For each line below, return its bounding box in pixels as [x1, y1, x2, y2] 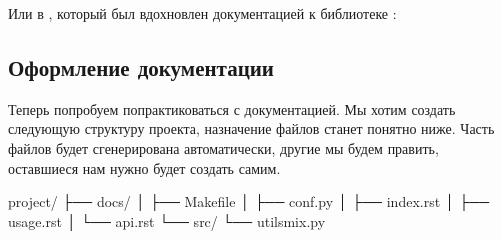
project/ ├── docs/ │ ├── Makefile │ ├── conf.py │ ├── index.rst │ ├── [8, 191, 490, 212]
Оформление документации [8, 51, 274, 82]
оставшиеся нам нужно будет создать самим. [8, 157, 281, 178]
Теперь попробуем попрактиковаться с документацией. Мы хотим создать [8, 98, 456, 119]
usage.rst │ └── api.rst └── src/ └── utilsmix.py [8, 210, 326, 231]
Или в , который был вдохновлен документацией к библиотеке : [8, 3, 397, 23]
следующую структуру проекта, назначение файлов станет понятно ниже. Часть [8, 118, 495, 139]
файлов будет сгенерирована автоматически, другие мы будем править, [8, 137, 439, 158]
